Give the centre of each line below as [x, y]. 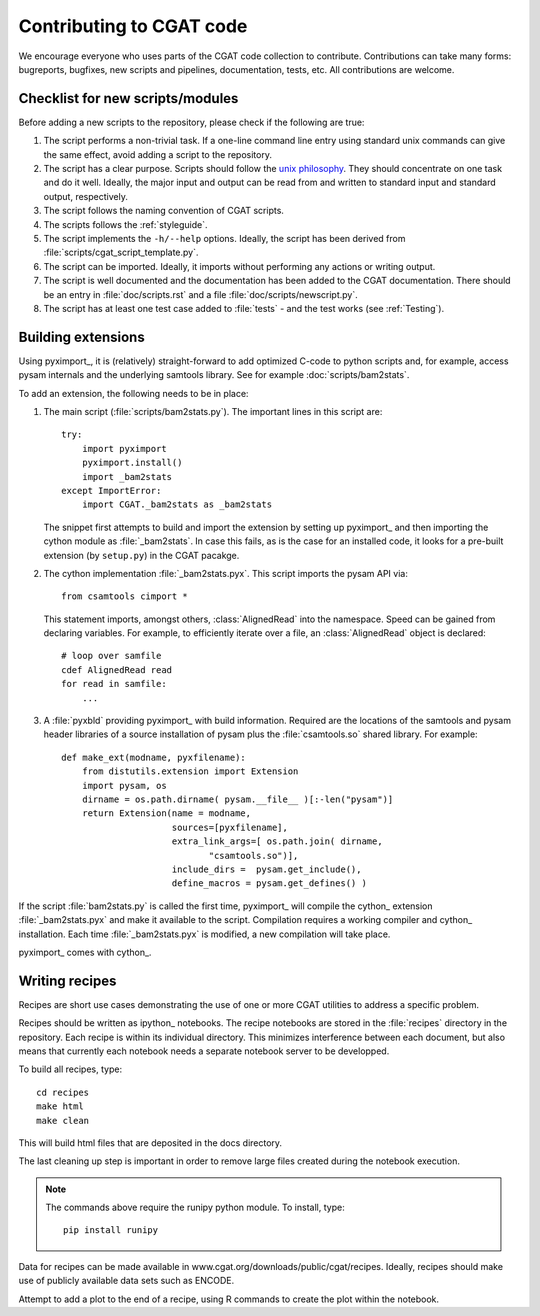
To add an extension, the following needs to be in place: [133, 393]
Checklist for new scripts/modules [128, 98]
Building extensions [81, 336]
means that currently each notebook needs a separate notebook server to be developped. [204, 1051]
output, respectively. [86, 196]
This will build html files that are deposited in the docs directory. [150, 1142]
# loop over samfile [111, 656]
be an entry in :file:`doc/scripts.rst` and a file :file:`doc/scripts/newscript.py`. [201, 294]
